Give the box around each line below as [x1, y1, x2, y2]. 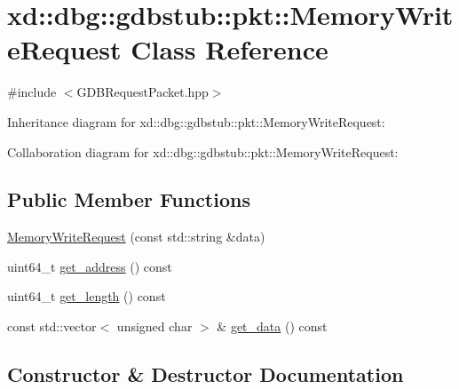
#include [7, 83, 57, 101]
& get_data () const [217, 317, 328, 336]
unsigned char [116, 317, 193, 336]
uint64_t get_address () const [7, 257, 172, 275]
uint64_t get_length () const [7, 287, 166, 306]
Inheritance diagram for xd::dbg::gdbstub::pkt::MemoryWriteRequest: [7, 112, 385, 131]
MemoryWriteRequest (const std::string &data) [7, 227, 265, 246]
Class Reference [131, 31, 328, 67]
